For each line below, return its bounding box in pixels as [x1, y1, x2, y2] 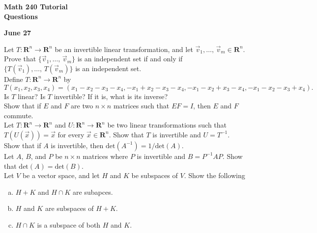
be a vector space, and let [22, 170, 100, 181]
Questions [4, 11, 38, 21]
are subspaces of [45, 203, 94, 213]
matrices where [83, 151, 128, 161]
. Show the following [184, 170, 245, 181]
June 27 [4, 27, 31, 38]
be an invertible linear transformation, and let [55, 44, 193, 54]
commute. [4, 110, 33, 120]
